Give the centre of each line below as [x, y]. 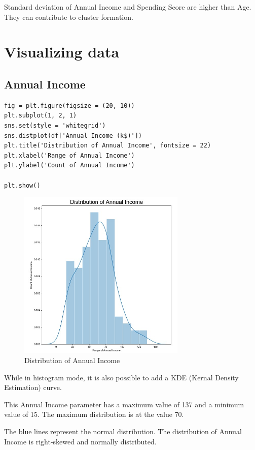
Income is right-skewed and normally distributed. [80, 441]
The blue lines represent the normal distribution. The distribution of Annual [123, 431]
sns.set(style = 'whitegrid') [55, 125]
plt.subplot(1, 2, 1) [41, 116]
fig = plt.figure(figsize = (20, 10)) [69, 106]
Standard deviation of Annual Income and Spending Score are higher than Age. [128, 7]
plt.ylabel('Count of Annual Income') [69, 166]
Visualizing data [62, 52]
